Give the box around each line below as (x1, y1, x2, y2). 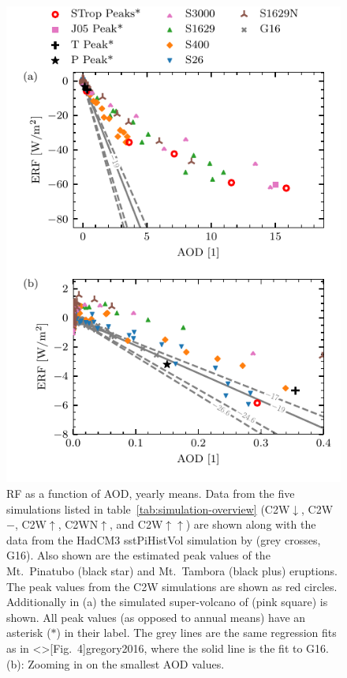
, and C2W (110, 516, 163, 533)
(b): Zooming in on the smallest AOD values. (6, 655, 225, 672)
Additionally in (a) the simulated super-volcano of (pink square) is (6, 593, 328, 610)
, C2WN (58, 516, 99, 533)
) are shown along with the (185, 516, 316, 533)
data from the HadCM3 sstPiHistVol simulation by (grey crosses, (6, 531, 321, 548)
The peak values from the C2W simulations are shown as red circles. (6, 578, 338, 594)
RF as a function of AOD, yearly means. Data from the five (6, 485, 295, 502)
